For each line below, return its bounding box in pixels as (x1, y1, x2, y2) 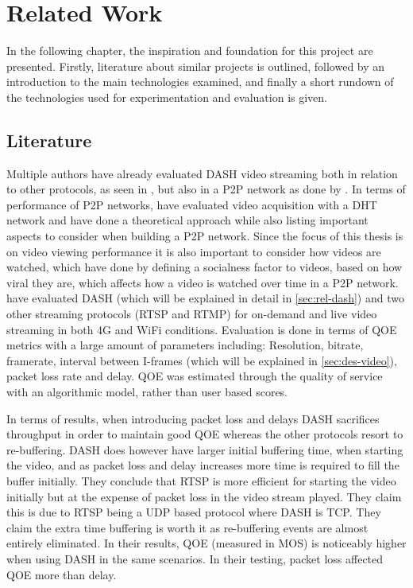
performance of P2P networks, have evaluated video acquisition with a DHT (6, 196, 377, 212)
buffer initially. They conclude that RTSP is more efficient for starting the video (6, 472, 396, 489)
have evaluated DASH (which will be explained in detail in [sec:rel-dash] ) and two (6, 290, 404, 306)
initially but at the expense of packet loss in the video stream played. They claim (6, 488, 402, 504)
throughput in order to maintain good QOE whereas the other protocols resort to (6, 426, 403, 442)
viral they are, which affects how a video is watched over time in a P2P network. (6, 274, 399, 290)
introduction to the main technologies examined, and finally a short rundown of (6, 73, 394, 90)
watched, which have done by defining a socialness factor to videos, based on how (6, 259, 403, 275)
